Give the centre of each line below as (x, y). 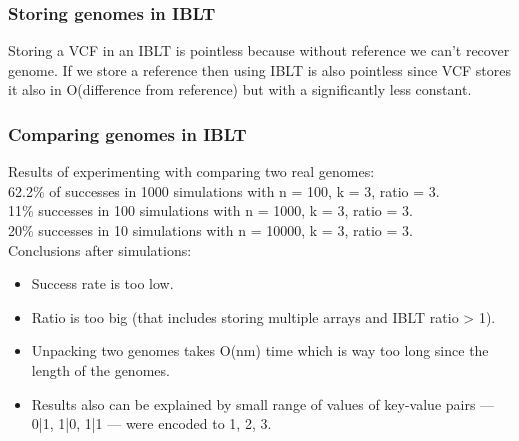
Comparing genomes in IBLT (127, 133)
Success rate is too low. (102, 283)
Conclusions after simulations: (100, 249)
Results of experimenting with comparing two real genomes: (191, 171)
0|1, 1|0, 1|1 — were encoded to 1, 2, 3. (151, 423)
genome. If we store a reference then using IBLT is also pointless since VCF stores (259, 69)
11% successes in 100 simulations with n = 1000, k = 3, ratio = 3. (210, 210)
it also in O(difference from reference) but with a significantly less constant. (240, 89)
